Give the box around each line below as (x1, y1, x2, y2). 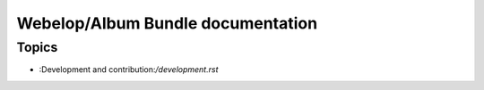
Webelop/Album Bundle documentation (16, 13, 318, 33)
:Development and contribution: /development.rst (39, 64, 219, 75)
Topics (16, 39, 58, 55)
